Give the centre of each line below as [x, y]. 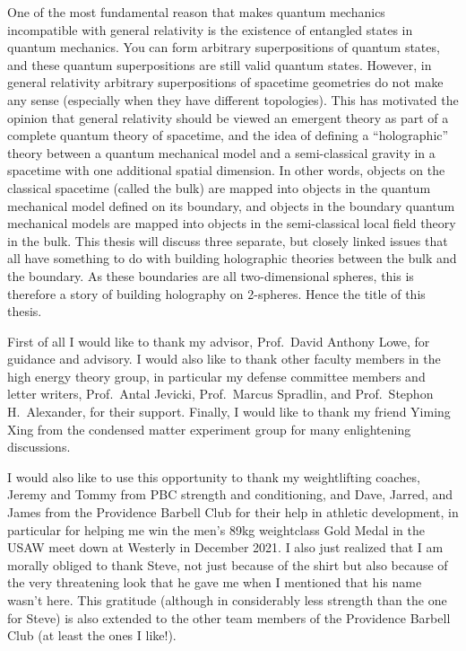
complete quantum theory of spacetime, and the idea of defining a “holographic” [228, 135]
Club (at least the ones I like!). [92, 635]
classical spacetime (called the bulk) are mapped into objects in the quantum [219, 187]
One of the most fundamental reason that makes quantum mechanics [196, 12]
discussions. [39, 447]
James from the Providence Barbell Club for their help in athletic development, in [233, 512]
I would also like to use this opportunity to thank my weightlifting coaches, [214, 476]
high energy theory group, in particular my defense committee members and [216, 376]
